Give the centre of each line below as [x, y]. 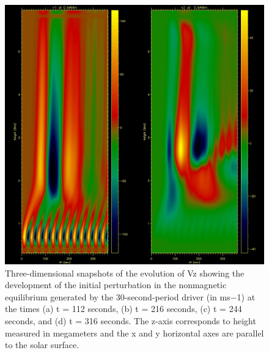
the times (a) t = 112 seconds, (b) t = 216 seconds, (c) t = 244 [123, 309]
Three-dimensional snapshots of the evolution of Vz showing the [125, 273]
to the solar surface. [42, 345]
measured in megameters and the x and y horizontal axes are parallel [134, 333]
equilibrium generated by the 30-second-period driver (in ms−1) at [130, 296]
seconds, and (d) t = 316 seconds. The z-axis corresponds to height [131, 320]
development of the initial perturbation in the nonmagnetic [116, 285]
